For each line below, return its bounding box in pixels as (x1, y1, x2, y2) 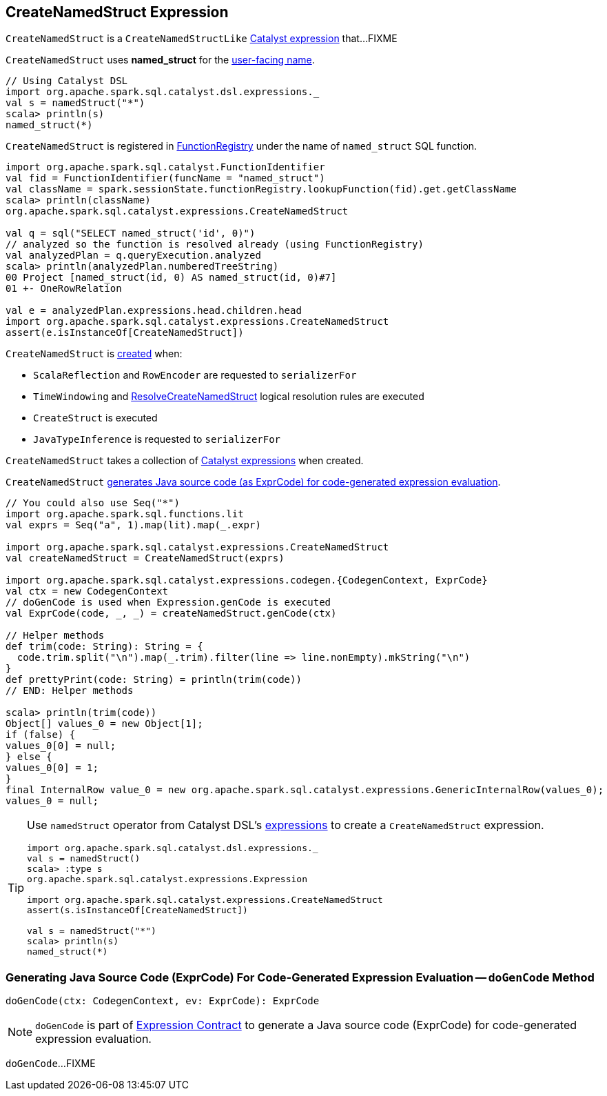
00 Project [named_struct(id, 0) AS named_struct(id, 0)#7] (6, 272, 337, 283)
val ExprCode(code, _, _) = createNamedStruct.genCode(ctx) (6, 608, 337, 619)
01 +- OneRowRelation (6, 283, 122, 295)
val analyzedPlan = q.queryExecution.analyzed (6, 250, 261, 261)
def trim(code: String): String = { (6, 641, 203, 652)
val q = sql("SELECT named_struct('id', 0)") (6, 228, 256, 239)
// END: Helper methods (6, 685, 134, 697)
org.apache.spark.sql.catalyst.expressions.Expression (27, 874, 307, 885)
